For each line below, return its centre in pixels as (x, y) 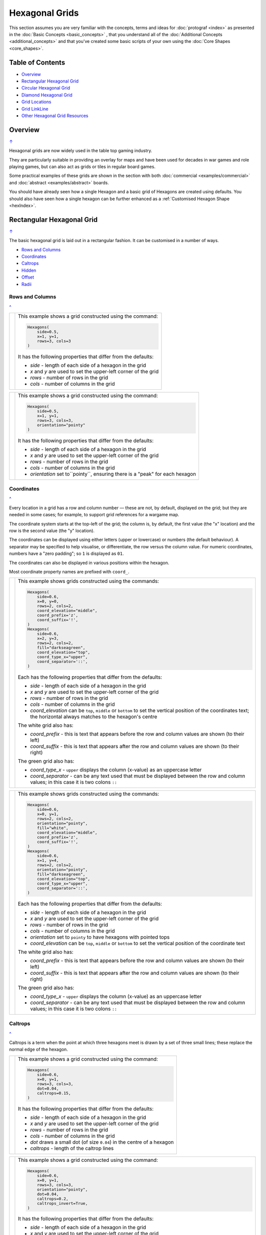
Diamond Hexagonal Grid (47, 95)
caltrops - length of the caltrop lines (72, 1148)
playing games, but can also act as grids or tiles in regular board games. (82, 167)
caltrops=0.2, (53, 1199)
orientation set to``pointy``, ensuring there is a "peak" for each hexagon (113, 474)
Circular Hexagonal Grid (46, 88)
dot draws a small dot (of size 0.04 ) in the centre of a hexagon (102, 1142)
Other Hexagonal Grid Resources (55, 116)
